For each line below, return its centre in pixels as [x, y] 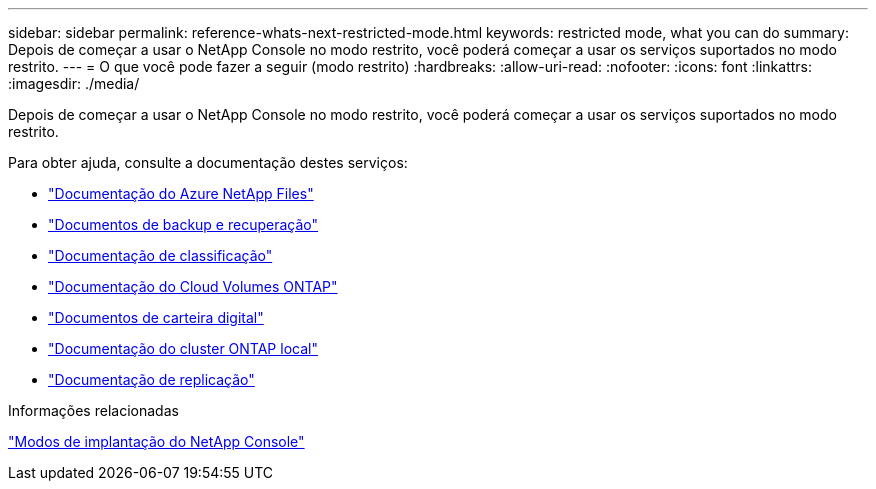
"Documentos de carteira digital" [156, 317]
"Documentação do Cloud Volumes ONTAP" [193, 286]
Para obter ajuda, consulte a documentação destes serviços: [208, 162]
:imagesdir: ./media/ [74, 83]
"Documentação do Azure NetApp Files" [181, 193]
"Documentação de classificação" [160, 255]
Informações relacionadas [93, 410]
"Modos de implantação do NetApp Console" [156, 441]
